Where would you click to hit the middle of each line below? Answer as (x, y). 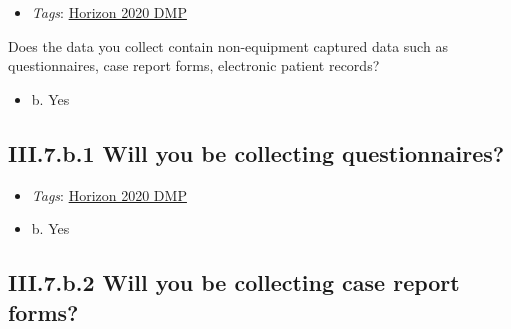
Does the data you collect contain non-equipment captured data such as (228, 45)
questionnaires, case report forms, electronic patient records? (194, 65)
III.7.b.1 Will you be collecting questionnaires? (256, 152)
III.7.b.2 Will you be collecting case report (234, 282)
